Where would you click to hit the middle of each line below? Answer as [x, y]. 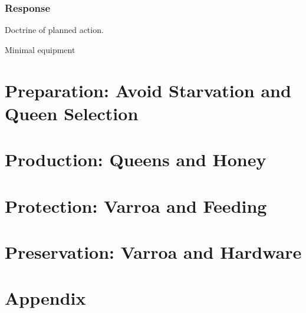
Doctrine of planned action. [54, 30]
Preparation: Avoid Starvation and [148, 90]
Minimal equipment [40, 49]
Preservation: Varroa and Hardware [153, 251]
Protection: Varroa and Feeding [136, 205]
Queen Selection [72, 113]
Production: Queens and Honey [136, 159]
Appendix [45, 298]
